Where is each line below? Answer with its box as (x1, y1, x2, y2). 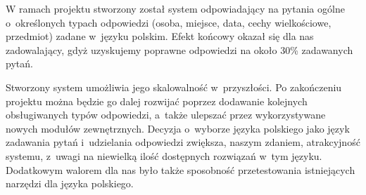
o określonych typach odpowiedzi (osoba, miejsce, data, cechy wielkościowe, (6, 15, 332, 29)
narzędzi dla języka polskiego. (6, 176, 134, 191)
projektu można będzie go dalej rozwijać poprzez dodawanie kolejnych (6, 93, 308, 108)
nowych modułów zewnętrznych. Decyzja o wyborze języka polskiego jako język (6, 121, 350, 135)
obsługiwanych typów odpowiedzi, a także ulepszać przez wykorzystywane (6, 107, 326, 122)
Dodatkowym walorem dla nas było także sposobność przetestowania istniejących (6, 162, 355, 177)
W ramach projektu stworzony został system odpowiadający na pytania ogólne (6, 1, 345, 15)
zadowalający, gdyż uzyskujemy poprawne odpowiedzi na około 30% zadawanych (6, 42, 353, 57)
